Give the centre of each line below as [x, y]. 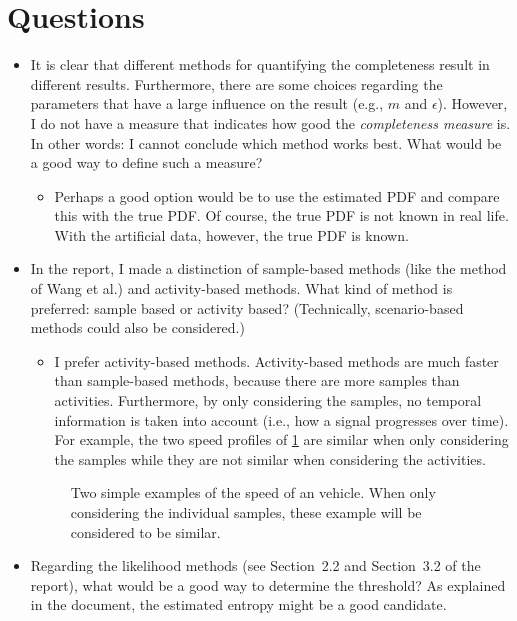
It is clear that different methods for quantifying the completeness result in [260, 64]
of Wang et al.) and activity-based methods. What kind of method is [241, 288]
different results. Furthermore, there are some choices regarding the [236, 83]
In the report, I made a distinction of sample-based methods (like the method [268, 268]
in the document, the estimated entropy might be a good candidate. [238, 604]
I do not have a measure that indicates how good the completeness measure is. [270, 122]
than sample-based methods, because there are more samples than [257, 380]
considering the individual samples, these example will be [246, 512]
